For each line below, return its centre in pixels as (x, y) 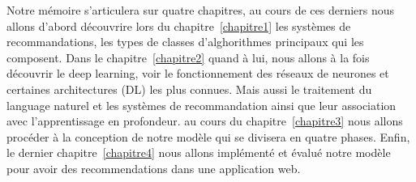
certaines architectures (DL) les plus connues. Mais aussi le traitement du (189, 89)
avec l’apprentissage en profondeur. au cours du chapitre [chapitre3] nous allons (205, 121)
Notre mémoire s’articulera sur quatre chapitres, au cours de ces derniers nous (201, 10)
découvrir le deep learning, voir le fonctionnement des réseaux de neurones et (198, 73)
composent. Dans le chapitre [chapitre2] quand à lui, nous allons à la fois (188, 57)
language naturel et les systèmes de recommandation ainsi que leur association (202, 105)
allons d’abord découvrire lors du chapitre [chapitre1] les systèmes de (179, 25)
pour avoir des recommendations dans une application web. (154, 168)
